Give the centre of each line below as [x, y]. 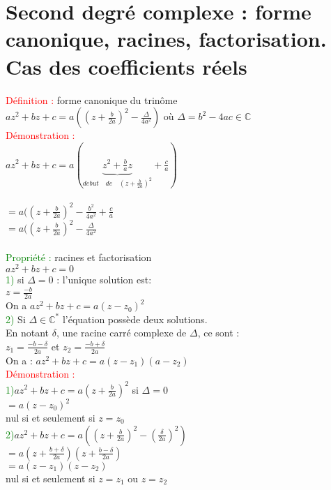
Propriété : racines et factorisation [79, 257]
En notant [28, 333]
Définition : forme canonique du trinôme [92, 99]
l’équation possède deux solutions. [135, 319]
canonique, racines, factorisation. [166, 39]
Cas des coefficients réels [126, 66]
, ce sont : [218, 333]
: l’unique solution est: [104, 280]
